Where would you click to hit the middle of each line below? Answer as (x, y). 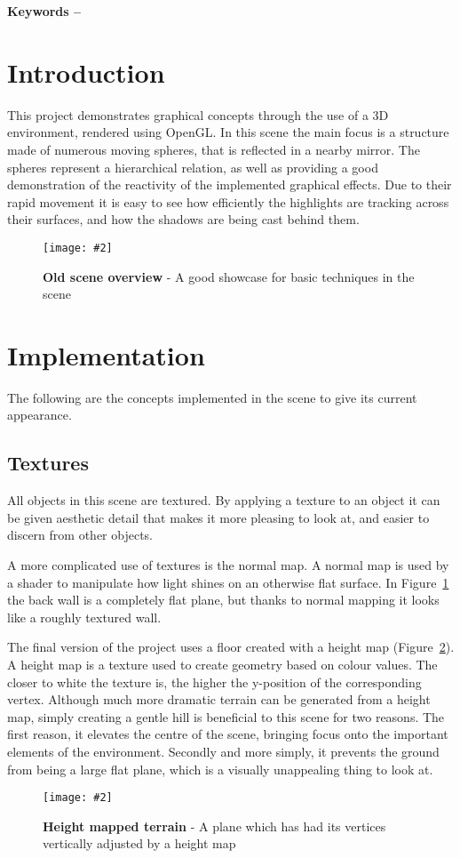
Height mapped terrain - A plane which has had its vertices (214, 826)
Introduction (86, 72)
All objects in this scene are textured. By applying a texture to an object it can (224, 500)
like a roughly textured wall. (84, 617)
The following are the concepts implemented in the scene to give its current (212, 397)
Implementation (106, 354)
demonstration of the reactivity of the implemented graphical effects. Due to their (230, 184)
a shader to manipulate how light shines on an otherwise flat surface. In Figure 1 (228, 582)
